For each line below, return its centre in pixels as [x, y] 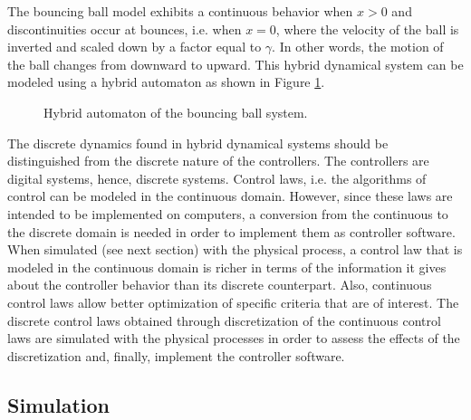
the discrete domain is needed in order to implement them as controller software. [231, 231]
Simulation [59, 404]
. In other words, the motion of [358, 47]
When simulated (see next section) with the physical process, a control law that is [235, 249]
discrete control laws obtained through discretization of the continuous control [224, 320]
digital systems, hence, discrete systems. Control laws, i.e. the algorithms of [217, 178]
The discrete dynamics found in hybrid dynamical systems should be [198, 143]
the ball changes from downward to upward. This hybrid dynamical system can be [235, 64]
